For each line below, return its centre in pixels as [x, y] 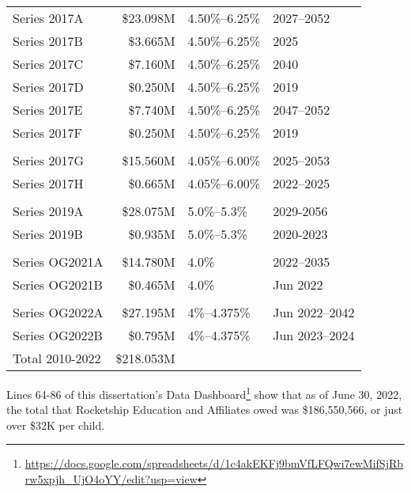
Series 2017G [49, 160]
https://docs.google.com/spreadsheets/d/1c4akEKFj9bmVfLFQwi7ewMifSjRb [214, 463]
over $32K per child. [56, 425]
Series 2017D [48, 87]
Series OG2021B [58, 284]
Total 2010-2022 [57, 358]
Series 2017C [48, 64]
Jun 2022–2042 [314, 312]
